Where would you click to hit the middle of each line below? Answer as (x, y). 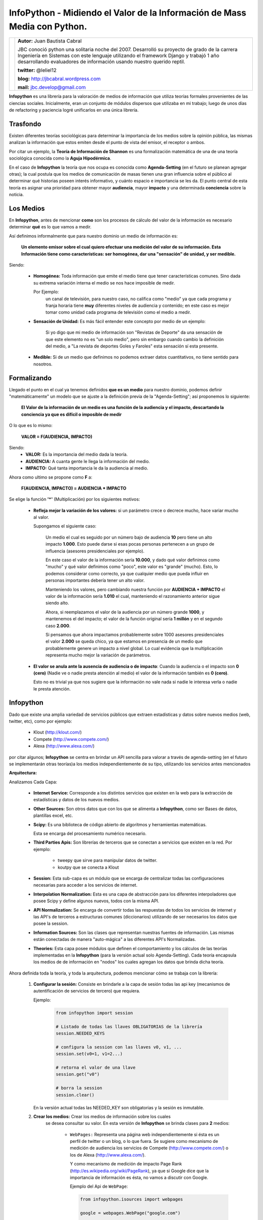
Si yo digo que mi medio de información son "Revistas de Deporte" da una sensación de (134, 332)
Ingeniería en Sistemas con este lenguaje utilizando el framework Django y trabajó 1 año (119, 56)
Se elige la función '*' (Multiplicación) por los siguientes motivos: (75, 499)
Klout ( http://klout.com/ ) (58, 732)
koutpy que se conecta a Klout (88, 867)
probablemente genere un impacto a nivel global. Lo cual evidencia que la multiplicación (134, 648)
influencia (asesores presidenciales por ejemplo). (95, 551)
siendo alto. (57, 603)
